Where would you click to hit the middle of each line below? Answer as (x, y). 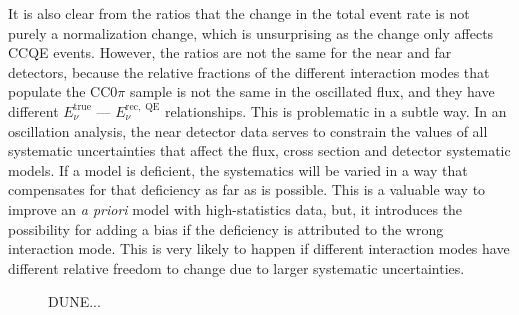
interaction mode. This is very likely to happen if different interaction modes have (259, 248)
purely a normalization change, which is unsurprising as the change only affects (251, 32)
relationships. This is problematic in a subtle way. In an (335, 110)
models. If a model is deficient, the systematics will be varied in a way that (238, 169)
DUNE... (74, 301)
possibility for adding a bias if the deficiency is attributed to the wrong (226, 228)
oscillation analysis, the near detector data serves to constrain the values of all (248, 130)
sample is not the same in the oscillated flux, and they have (312, 91)
